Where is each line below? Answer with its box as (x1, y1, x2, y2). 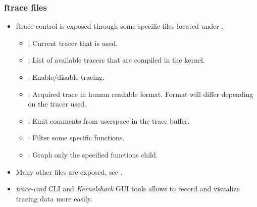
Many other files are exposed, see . (16, 166, 123, 177)
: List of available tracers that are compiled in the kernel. (28, 55, 205, 65)
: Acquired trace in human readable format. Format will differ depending (28, 88, 253, 99)
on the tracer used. (28, 98, 86, 109)
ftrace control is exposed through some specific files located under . (16, 21, 224, 31)
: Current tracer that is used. (28, 37, 118, 48)
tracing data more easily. (16, 193, 92, 203)
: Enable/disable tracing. (28, 72, 105, 82)
